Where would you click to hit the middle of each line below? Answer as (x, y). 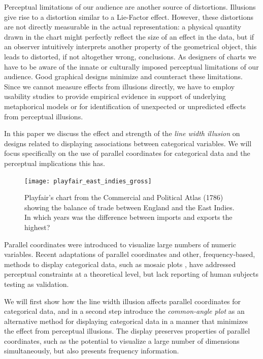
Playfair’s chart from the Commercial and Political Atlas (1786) (124, 197)
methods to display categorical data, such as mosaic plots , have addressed (120, 264)
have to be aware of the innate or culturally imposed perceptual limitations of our (131, 66)
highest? (37, 227)
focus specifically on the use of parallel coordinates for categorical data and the (127, 153)
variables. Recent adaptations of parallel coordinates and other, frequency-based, (130, 254)
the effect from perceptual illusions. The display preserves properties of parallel (127, 331)
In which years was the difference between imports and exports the (128, 217)
